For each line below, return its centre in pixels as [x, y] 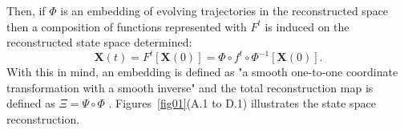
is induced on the [307, 26]
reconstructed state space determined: [99, 42]
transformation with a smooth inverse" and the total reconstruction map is [190, 87]
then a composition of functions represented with [127, 26]
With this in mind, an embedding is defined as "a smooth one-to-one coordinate [202, 72]
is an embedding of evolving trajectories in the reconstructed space [224, 10]
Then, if [26, 10]
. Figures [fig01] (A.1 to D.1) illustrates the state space [242, 103]
